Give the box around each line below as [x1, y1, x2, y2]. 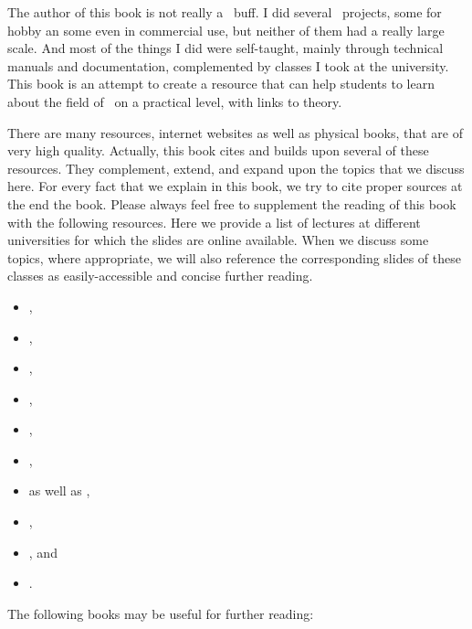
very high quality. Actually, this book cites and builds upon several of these [7, 141, 429, 160]
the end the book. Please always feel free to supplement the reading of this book [7, 194, 456, 213]
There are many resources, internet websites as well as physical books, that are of [7, 123, 463, 142]
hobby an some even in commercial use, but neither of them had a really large [7, 20, 445, 39]
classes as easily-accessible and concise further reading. [7, 266, 313, 285]
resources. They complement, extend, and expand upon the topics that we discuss [7, 158, 465, 177]
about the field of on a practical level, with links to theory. [7, 91, 342, 111]
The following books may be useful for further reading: [7, 603, 314, 623]
